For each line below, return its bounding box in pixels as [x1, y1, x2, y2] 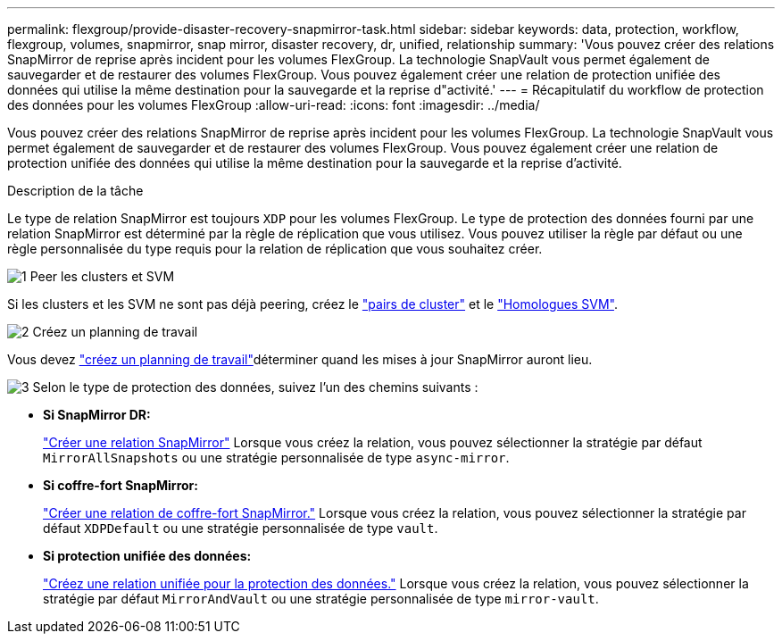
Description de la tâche [7, 183, 144, 198]
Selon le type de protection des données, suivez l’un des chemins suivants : [32, 379, 478, 395]
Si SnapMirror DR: [43, 407, 151, 422]
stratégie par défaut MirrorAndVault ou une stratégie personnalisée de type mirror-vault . [43, 591, 599, 606]
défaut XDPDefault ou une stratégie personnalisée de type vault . [43, 520, 438, 536]
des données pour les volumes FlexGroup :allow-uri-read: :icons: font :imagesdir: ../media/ [7, 97, 540, 112]
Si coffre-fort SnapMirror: [43, 478, 198, 493]
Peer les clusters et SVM [29, 269, 175, 284]
